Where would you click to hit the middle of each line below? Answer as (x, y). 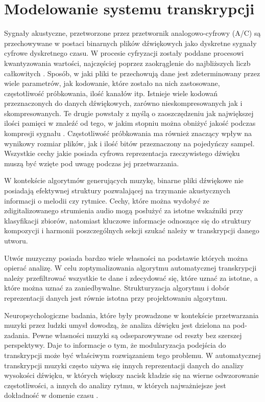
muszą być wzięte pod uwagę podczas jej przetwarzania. (92, 163)
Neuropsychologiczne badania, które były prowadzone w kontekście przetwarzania (131, 315)
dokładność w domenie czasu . (51, 395)
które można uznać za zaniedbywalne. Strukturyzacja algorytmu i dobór (117, 288)
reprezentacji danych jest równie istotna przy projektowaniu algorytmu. (116, 297)
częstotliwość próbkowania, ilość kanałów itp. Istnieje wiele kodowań (111, 93)
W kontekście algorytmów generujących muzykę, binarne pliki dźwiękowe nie (124, 180)
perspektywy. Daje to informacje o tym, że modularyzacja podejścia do (115, 345)
